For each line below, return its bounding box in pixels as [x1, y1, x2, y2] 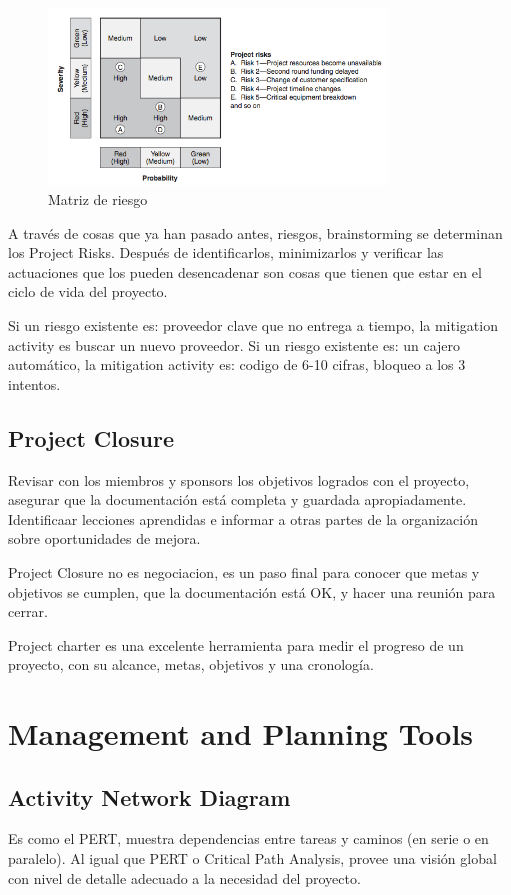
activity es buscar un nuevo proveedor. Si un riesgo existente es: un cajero [8, 334, 461, 355]
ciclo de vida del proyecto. [8, 281, 168, 302]
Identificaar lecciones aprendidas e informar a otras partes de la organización [8, 508, 478, 529]
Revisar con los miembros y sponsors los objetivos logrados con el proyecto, [8, 469, 470, 490]
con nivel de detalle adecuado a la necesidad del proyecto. [8, 867, 361, 888]
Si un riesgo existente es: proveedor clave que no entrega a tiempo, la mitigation [8, 314, 498, 335]
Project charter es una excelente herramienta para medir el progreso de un [8, 634, 464, 655]
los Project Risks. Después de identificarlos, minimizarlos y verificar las [8, 242, 444, 263]
